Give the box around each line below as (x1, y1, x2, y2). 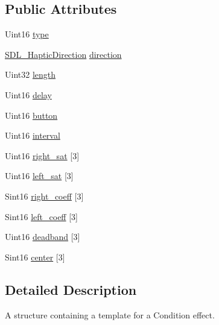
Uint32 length (5, 68, 56, 81)
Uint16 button (5, 109, 58, 121)
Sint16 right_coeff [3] (5, 189, 84, 202)
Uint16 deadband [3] (5, 230, 80, 243)
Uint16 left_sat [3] (5, 169, 74, 182)
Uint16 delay (5, 88, 52, 101)
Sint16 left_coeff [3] (5, 210, 78, 222)
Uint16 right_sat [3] (5, 149, 80, 162)
